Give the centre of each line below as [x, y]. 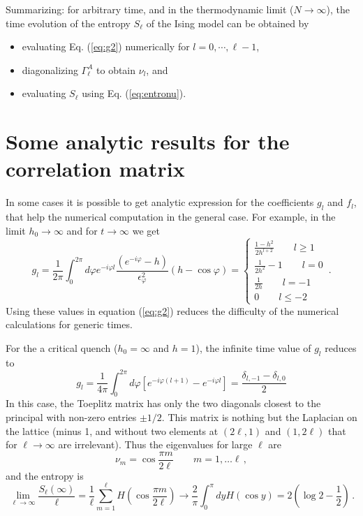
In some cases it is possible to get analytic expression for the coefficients [160, 202]
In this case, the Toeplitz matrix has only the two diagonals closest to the [163, 403]
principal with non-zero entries [71, 417]
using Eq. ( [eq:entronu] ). [134, 93]
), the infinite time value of [253, 347]
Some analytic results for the [148, 141]
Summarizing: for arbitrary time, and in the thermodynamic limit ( [150, 9]
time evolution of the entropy [68, 23]
